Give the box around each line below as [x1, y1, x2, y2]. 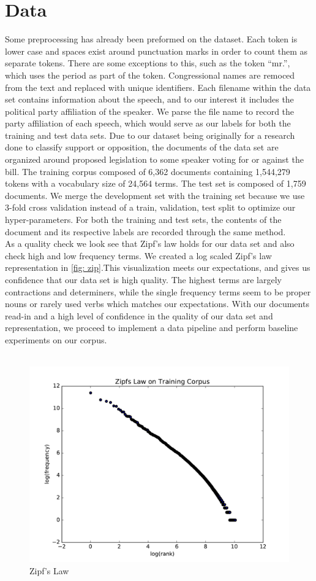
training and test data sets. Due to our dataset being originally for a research [5, 128, 295, 141]
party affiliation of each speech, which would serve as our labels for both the [5, 117, 291, 130]
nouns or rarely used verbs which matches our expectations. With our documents [5, 297, 309, 310]
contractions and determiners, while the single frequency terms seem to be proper [5, 285, 311, 298]
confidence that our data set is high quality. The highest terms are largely [5, 273, 282, 286]
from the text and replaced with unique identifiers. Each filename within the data [5, 80, 311, 93]
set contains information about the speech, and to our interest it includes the [5, 93, 294, 106]
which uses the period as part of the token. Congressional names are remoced [5, 68, 295, 81]
